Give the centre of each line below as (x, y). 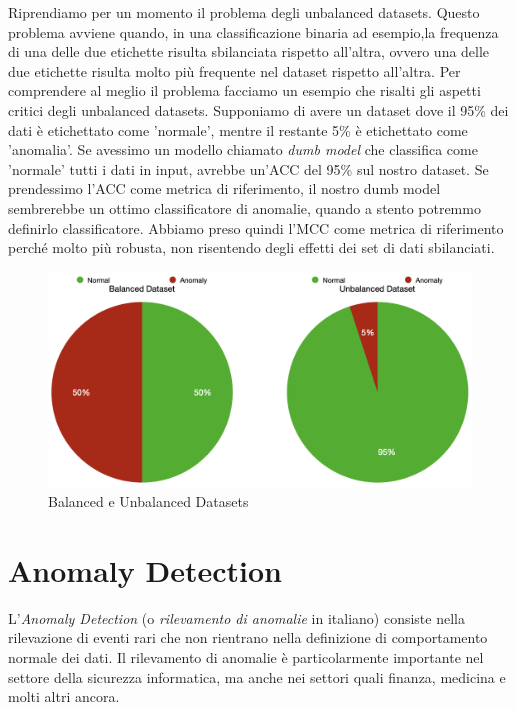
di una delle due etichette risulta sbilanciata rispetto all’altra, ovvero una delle (249, 51)
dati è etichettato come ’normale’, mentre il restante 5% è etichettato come (238, 129)
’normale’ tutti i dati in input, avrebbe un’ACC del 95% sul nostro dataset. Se (248, 168)
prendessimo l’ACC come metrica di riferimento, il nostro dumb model (224, 188)
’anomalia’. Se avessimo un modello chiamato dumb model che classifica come (243, 149)
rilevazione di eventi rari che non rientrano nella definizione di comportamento (248, 637)
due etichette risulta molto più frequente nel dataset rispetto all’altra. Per (234, 70)
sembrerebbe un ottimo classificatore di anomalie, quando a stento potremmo (244, 207)
